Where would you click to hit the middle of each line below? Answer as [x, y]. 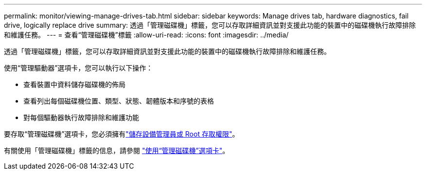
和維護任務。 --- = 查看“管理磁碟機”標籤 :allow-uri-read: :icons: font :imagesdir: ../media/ [146, 35]
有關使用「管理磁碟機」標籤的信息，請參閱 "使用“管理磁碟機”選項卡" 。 [117, 150]
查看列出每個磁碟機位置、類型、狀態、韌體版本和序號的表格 [119, 101]
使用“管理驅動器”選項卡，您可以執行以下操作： [79, 68]
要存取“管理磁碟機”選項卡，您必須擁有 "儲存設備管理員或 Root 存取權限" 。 [122, 134]
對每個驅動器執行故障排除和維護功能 [81, 117]
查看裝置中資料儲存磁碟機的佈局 [74, 84]
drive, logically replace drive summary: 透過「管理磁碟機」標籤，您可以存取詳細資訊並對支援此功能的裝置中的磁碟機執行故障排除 [210, 25]
